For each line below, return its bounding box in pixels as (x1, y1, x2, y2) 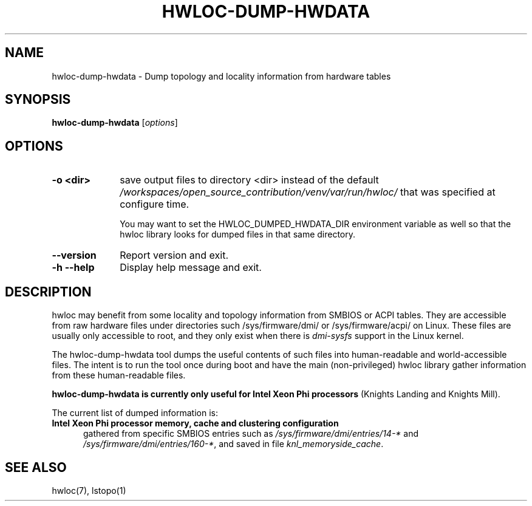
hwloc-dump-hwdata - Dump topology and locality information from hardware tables (52, 70, 391, 81)
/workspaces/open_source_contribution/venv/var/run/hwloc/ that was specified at (120, 186, 496, 199)
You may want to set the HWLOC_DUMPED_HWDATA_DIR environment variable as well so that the (120, 219, 511, 230)
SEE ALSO (5, 459, 67, 475)
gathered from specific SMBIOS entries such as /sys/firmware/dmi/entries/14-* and (83, 428, 419, 439)
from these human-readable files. (52, 370, 186, 381)
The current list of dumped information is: (52, 408, 218, 419)
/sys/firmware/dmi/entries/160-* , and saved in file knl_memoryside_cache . (83, 439, 384, 450)
